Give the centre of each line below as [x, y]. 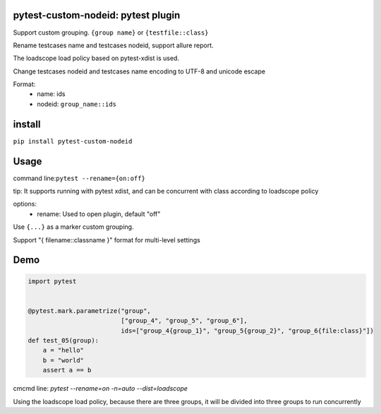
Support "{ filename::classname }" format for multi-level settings [107, 239]
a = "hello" [64, 350]
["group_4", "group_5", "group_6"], [184, 321]
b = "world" [64, 360]
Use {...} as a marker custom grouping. [73, 227]
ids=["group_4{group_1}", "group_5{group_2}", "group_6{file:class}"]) [247, 331]
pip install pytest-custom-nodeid [73, 141]
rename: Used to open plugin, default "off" [99, 214]
